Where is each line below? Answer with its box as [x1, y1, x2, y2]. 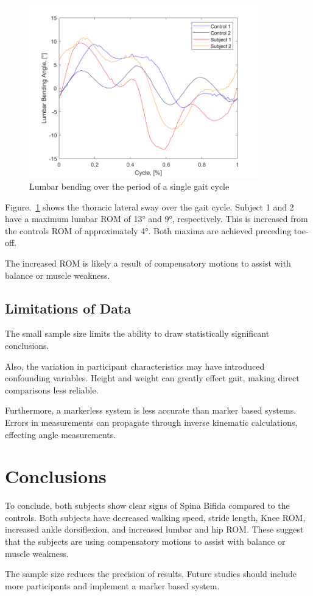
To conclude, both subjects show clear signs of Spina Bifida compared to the [5, 499, 290, 512]
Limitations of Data [5, 298, 132, 317]
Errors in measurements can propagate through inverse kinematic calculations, [5, 415, 298, 428]
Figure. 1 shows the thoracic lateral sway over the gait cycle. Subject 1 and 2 [5, 200, 294, 213]
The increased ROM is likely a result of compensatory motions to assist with [5, 257, 291, 270]
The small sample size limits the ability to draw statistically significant [5, 327, 270, 340]
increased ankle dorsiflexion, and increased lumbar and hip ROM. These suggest [5, 523, 304, 536]
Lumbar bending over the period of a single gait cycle [29, 180, 230, 193]
